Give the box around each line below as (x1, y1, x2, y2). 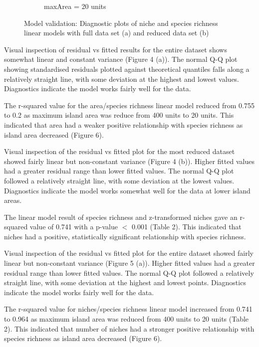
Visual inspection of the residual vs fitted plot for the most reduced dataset (4, 146, 235, 157)
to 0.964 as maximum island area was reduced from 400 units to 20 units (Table (4, 314, 249, 324)
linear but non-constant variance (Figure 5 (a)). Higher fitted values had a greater (4, 258, 255, 268)
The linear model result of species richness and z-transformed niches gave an (4, 211, 238, 222)
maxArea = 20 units (44, 1, 106, 11)
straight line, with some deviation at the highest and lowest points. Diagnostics (4, 277, 246, 288)
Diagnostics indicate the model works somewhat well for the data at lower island (4, 185, 251, 195)
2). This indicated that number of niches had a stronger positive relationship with (4, 323, 255, 334)
